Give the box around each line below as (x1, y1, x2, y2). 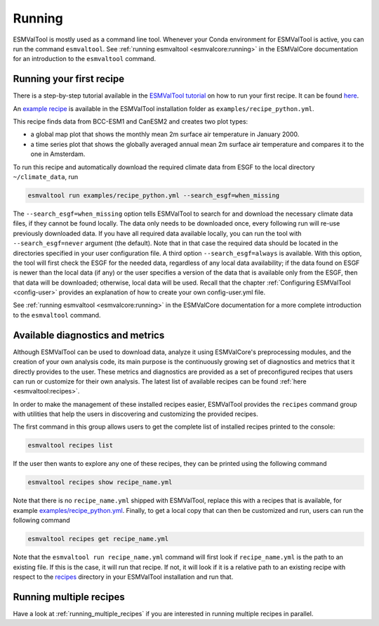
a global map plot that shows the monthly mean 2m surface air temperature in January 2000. (30, 130, 300, 138)
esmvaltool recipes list (27, 441, 114, 450)
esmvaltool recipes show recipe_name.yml (27, 478, 173, 486)
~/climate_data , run (13, 172, 79, 181)
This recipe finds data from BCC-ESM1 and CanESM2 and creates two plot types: (13, 117, 248, 126)
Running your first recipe (13, 73, 125, 85)
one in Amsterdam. (30, 150, 86, 158)
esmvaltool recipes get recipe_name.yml (27, 535, 168, 543)
